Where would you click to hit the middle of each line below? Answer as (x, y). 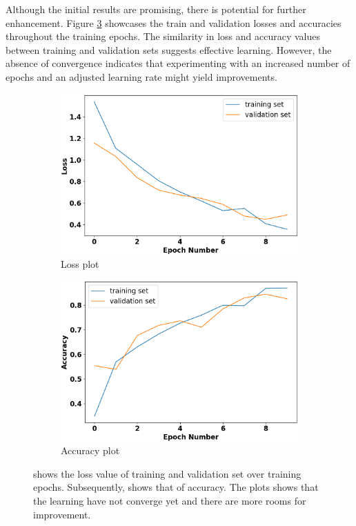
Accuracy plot (90, 450)
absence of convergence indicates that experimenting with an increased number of (178, 63)
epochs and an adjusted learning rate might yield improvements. (141, 76)
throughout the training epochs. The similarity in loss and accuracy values (163, 36)
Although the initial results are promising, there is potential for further (156, 9)
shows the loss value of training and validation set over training (167, 473)
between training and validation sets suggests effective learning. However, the (169, 49)
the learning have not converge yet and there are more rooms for (170, 500)
